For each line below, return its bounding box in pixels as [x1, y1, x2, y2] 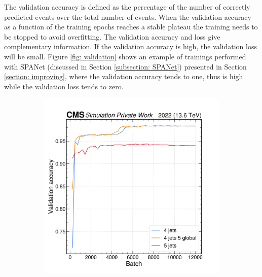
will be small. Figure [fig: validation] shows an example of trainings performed [4, 51, 246, 61]
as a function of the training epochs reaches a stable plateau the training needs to [4, 21, 258, 32]
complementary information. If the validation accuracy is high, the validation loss [4, 41, 257, 52]
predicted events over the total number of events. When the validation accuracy [4, 11, 251, 22]
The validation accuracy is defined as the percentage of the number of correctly [4, 2, 250, 12]
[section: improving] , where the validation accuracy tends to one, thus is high [4, 71, 243, 82]
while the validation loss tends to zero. [4, 81, 124, 91]
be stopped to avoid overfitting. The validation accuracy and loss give [4, 31, 220, 42]
